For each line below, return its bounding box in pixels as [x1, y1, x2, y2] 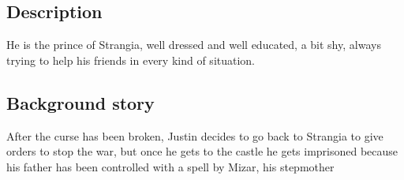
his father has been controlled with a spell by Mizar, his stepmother [6, 158, 335, 174]
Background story [6, 90, 155, 114]
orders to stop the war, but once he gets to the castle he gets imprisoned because [6, 143, 398, 159]
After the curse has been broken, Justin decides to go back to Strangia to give [6, 127, 383, 144]
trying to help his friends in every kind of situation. [6, 51, 256, 68]
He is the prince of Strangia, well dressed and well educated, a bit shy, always [6, 36, 381, 53]
